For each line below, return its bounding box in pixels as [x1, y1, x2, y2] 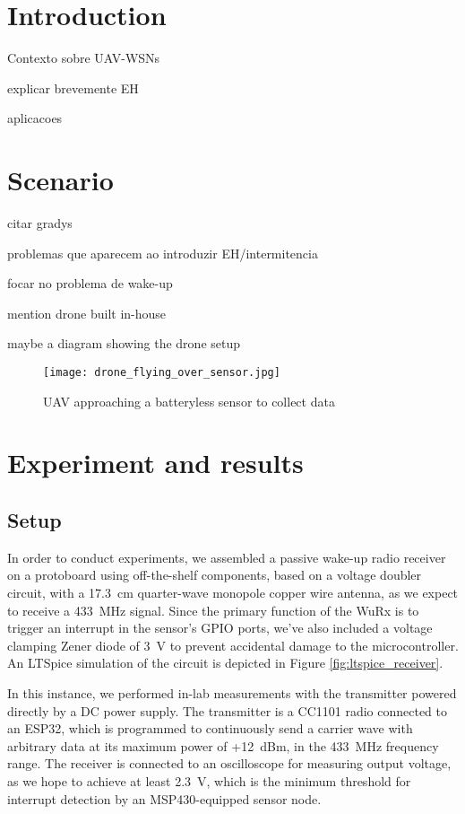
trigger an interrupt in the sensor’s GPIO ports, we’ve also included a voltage [7, 618, 433, 637]
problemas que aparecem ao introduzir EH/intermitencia [7, 243, 318, 262]
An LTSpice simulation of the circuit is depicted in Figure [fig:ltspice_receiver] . [7, 653, 443, 672]
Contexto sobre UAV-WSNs [7, 48, 160, 67]
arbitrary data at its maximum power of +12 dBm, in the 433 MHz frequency [7, 736, 439, 755]
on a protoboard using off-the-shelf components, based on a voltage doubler [7, 565, 422, 584]
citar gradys [7, 214, 73, 232]
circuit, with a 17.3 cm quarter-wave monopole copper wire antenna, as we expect [7, 583, 459, 602]
